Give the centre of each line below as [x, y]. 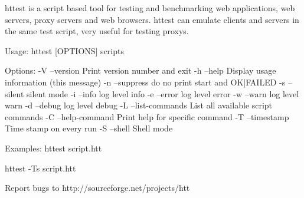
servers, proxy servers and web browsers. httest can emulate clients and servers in [152, 19]
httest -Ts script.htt [40, 168]
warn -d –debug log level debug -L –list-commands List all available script [139, 105]
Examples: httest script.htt [53, 148]
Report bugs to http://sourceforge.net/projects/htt [97, 188]
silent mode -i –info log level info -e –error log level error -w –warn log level [163, 93]
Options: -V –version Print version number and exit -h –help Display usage [140, 70]
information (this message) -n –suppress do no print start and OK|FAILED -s [145, 82]
